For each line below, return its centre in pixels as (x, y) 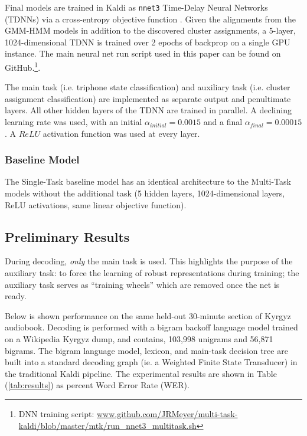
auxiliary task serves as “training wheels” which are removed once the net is (142, 284)
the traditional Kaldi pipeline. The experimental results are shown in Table (141, 373)
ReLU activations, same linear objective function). (96, 204)
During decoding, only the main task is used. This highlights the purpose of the (149, 261)
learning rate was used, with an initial (74, 122)
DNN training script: (56, 413)
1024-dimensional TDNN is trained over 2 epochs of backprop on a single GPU (148, 42)
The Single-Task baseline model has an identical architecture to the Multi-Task (148, 181)
